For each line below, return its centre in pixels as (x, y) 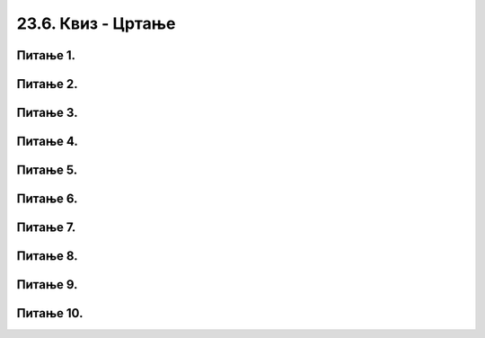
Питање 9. (47, 285)
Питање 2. (47, 84)
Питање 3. (47, 113)
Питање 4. (47, 142)
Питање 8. (47, 256)
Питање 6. (47, 199)
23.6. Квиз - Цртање (96, 23)
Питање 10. (50, 313)
